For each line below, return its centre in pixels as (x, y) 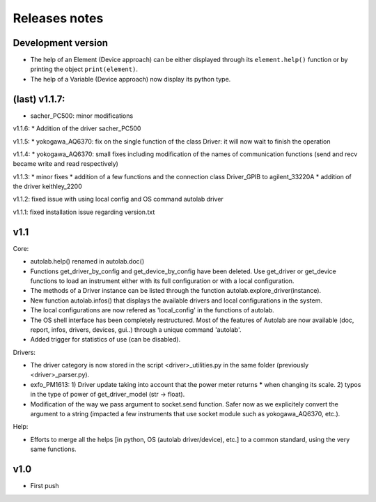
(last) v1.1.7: (39, 99)
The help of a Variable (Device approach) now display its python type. (131, 79)
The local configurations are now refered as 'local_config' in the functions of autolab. (152, 310)
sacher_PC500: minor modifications (82, 116)
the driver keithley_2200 (48, 187)
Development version (60, 43)
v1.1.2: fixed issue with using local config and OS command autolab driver (118, 199)
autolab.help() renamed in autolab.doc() (87, 261)
